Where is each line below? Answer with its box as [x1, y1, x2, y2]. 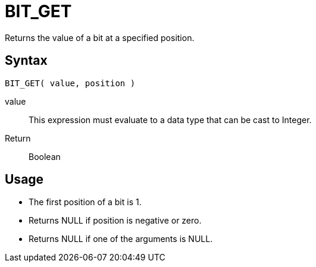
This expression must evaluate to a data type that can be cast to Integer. [29, 114, 312, 125]
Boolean [29, 151, 61, 162]
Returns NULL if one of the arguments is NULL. [29, 234, 213, 244]
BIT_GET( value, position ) [5, 78, 136, 88]
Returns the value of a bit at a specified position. [5, 32, 195, 43]
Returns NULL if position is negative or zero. [29, 215, 202, 226]
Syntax [5, 53, 48, 68]
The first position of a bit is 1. [29, 197, 142, 208]
